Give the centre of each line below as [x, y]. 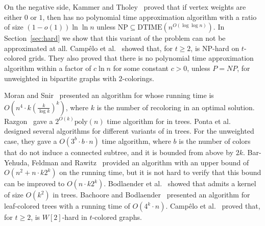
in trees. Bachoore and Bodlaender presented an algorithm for [151, 195]
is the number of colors [215, 141]
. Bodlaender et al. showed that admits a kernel [180, 183]
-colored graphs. [117, 217]
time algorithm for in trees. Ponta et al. [169, 121]
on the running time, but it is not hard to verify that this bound [160, 172]
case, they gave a [31, 141]
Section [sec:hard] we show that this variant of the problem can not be [115, 38]
